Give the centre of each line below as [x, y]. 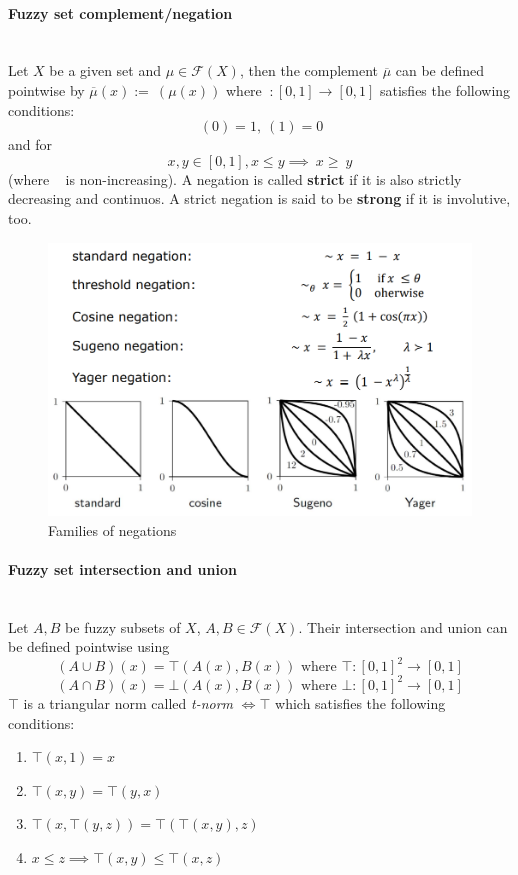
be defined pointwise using [89, 646]
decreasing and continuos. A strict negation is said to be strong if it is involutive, [259, 198]
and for [30, 144]
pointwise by [46, 89]
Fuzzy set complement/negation [120, 12]
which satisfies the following [360, 702]
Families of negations [112, 529]
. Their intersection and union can [403, 626]
